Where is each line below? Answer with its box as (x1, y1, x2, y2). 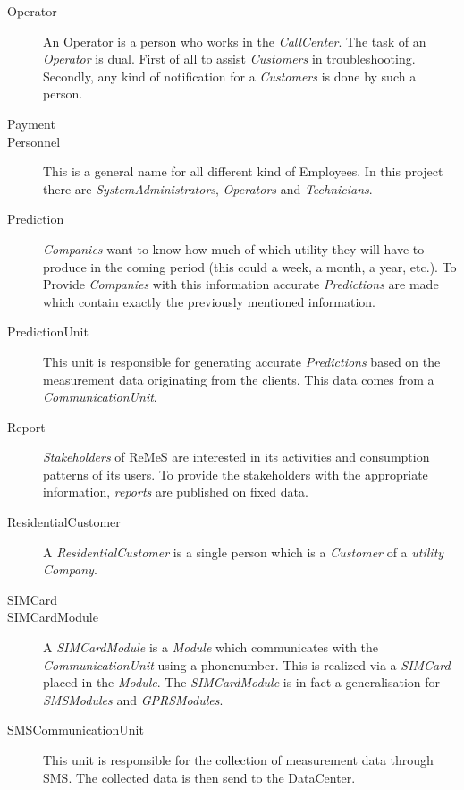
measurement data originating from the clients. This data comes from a (43, 370, 434, 388)
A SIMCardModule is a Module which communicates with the (43, 638, 379, 657)
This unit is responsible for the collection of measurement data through (43, 751, 434, 769)
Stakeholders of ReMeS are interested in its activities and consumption (43, 447, 430, 466)
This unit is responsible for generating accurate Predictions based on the (43, 352, 441, 370)
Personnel (7, 132, 61, 150)
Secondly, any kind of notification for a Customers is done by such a (43, 66, 417, 85)
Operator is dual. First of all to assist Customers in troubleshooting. (43, 49, 416, 68)
